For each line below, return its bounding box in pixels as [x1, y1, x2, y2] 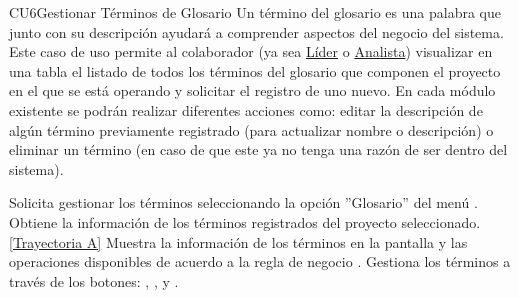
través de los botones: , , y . [9, 270, 179, 291]
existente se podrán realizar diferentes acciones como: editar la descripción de [9, 99, 483, 120]
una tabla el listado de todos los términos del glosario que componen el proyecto [9, 60, 501, 81]
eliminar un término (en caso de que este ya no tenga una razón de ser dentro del [9, 139, 508, 160]
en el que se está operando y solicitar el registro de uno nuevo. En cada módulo [9, 80, 496, 101]
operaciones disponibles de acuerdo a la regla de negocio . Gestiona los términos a [9, 251, 511, 272]
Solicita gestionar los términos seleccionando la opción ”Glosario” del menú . [9, 192, 478, 213]
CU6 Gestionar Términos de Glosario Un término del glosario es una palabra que [9, 2, 501, 22]
